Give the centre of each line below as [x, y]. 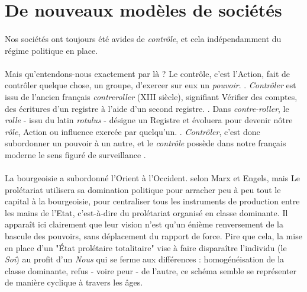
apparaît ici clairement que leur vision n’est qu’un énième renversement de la [144, 224]
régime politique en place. [51, 50]
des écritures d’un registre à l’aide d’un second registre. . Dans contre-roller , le [147, 108]
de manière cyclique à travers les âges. [74, 282]
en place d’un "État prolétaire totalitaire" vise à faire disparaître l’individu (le [146, 247]
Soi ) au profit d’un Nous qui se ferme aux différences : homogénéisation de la [145, 259]
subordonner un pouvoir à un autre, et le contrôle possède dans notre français [146, 143]
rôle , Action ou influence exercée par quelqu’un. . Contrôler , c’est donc [133, 131]
